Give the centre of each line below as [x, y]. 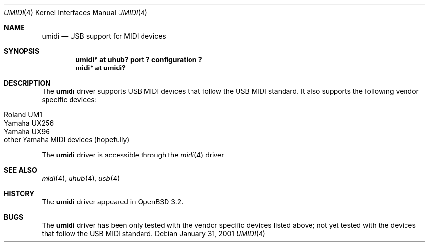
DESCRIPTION [27, 83]
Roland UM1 [23, 115]
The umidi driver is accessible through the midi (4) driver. [134, 155]
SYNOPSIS [22, 51]
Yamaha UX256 [29, 123]
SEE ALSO [21, 170]
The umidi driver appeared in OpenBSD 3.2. [113, 202]
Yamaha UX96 [27, 131]
